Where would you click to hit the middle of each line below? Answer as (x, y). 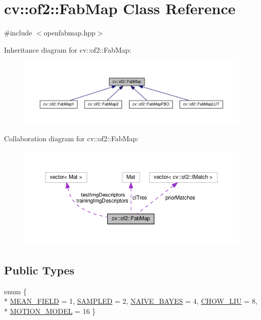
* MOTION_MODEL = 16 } (50, 311)
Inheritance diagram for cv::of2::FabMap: (68, 49)
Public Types (39, 270)
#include (18, 33)
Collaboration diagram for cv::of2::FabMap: (71, 138)
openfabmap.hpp (70, 33)
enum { (15, 291)
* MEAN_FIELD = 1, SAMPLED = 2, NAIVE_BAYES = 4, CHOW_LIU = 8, (131, 301)
